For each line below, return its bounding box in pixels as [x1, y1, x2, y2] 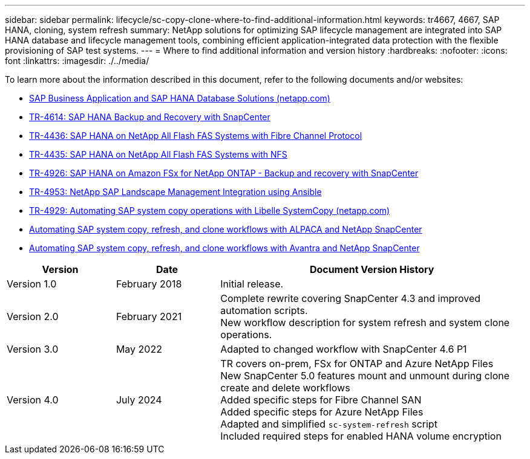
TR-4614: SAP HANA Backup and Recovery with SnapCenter [29, 112, 270, 122]
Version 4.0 [7, 394, 59, 406]
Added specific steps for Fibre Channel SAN [220, 394, 422, 406]
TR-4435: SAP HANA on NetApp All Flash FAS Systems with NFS [29, 149, 287, 159]
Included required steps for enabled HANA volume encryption [220, 430, 502, 442]
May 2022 [116, 343, 162, 355]
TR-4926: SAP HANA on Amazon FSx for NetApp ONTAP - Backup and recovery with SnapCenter [29, 168, 419, 178]
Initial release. [220, 278, 284, 290]
